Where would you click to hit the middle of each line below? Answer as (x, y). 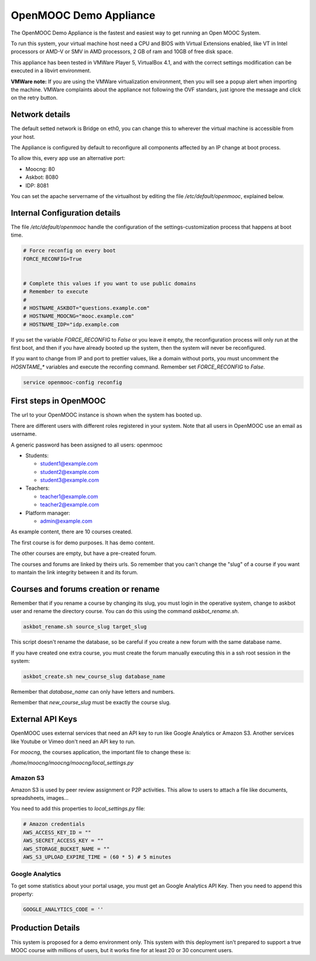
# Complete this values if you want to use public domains (109, 283)
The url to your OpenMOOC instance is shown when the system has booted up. (107, 415)
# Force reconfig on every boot (70, 251)
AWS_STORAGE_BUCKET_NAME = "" (66, 849)
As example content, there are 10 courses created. (72, 532)
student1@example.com (69, 464)
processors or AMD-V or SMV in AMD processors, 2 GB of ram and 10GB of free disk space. (122, 52)
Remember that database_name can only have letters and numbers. (93, 692)
